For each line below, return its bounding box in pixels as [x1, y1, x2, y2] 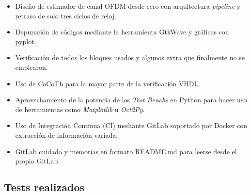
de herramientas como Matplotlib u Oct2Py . [15, 104, 145, 114]
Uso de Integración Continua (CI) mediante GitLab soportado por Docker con [15, 120, 248, 130]
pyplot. [15, 36, 36, 46]
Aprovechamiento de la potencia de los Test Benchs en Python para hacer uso [15, 95, 247, 105]
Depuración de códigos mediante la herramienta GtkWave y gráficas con [15, 27, 229, 37]
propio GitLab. [15, 156, 60, 166]
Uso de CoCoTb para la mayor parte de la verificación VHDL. [15, 78, 201, 88]
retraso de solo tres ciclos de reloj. [15, 10, 116, 20]
